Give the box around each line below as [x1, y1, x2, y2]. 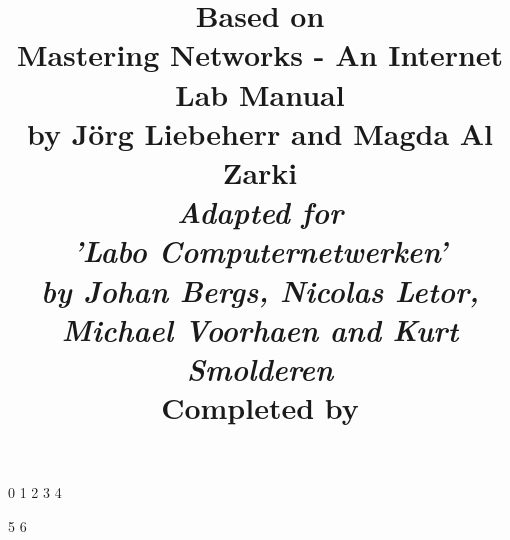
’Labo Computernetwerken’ [72, 230, 448, 272]
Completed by [161, 387, 359, 428]
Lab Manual [175, 73, 345, 114]
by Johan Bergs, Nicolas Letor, [40, 269, 480, 311]
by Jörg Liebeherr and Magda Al [26, 112, 494, 153]
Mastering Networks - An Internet [16, 34, 504, 75]
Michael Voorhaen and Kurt [61, 308, 459, 350]
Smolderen [186, 347, 334, 389]
